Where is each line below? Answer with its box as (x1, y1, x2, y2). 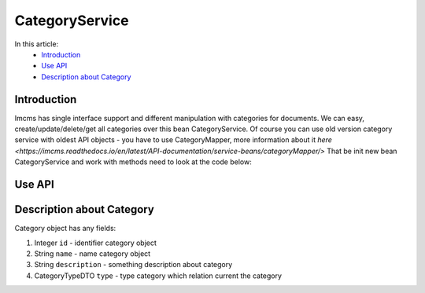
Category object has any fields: (14, 224, 116, 233)
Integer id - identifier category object (34, 238, 157, 247)
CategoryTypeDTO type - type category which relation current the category (34, 271, 283, 280)
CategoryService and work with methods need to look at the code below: (14, 157, 252, 167)
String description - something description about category (34, 260, 233, 269)
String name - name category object (34, 248, 151, 258)
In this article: (14, 39, 59, 49)
